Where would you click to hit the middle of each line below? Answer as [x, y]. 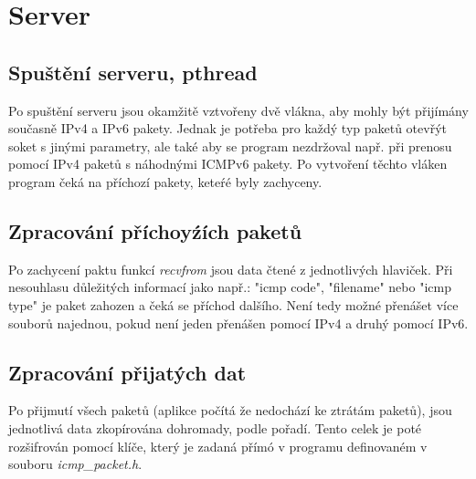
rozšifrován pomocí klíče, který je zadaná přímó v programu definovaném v [218, 446]
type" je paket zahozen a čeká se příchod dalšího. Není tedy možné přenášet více [233, 304]
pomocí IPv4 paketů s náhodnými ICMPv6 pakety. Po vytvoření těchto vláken [228, 164]
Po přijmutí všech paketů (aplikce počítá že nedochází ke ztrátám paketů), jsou [230, 410]
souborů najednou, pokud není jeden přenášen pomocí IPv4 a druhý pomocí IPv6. [238, 323]
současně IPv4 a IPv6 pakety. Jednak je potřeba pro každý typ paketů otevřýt [227, 128]
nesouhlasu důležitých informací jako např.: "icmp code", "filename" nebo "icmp [230, 287]
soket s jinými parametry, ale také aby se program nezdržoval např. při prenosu [230, 146]
